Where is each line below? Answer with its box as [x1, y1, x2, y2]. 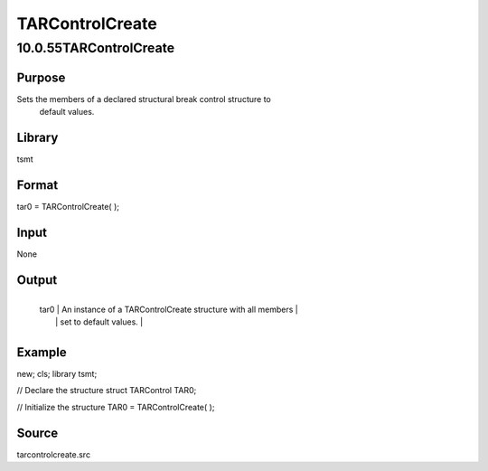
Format [16, 177, 59, 193]
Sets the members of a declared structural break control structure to [16, 93, 271, 104]
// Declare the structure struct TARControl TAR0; [16, 385, 197, 396]
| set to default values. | [55, 316, 144, 327]
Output [16, 272, 58, 287]
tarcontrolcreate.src [16, 448, 90, 460]
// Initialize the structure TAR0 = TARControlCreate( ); [16, 401, 215, 412]
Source [16, 425, 59, 440]
